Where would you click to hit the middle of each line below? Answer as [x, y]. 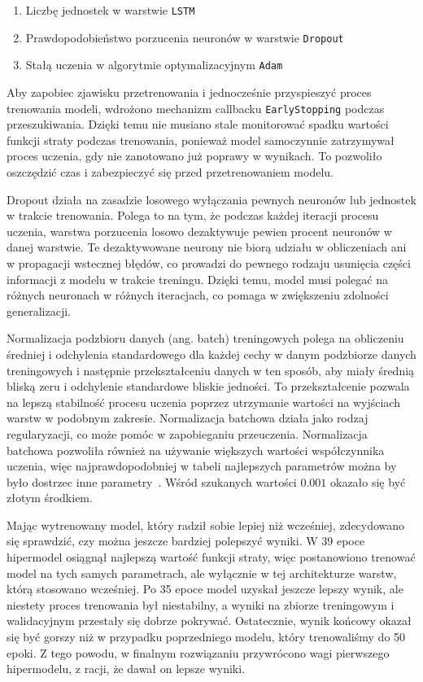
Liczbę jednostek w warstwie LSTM [110, 10]
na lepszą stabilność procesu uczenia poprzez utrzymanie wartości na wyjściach [203, 402]
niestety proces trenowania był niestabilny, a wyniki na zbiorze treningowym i [201, 604]
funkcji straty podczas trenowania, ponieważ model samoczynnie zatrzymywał [201, 140]
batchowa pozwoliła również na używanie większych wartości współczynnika [196, 450]
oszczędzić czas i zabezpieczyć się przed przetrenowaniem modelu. [170, 172]
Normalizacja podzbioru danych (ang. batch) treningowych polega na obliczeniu [205, 338]
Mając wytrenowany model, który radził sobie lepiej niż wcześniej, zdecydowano [206, 525]
